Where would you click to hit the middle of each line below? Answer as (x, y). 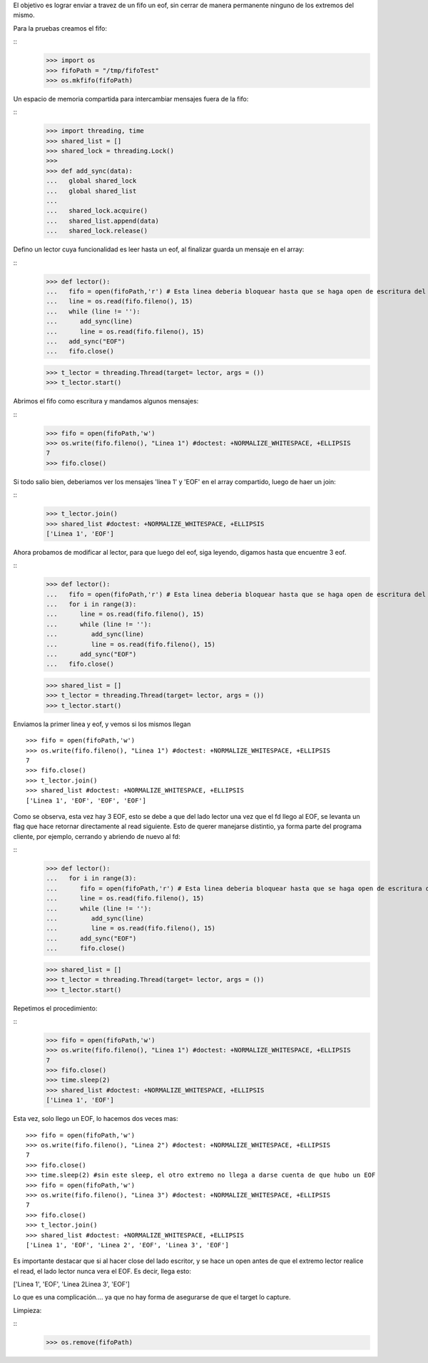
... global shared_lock (91, 181)
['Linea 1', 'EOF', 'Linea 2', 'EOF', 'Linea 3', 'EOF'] (128, 1245)
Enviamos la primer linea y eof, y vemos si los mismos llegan (102, 724)
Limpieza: (27, 1310)
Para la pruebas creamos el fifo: (60, 28)
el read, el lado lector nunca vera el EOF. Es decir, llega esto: (102, 1271)
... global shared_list (91, 191)
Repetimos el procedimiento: (55, 1008)
